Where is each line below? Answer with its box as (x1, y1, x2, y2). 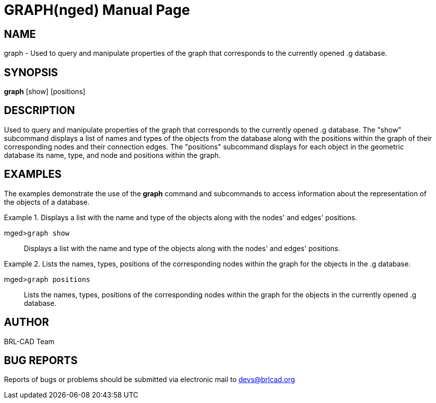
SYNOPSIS (4, 66, 58, 79)
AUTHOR (4, 316, 49, 329)
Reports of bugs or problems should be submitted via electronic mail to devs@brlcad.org (4, 375, 295, 384)
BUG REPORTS (4, 354, 78, 367)
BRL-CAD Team (4, 337, 55, 346)
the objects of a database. (4, 197, 90, 206)
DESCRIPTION (4, 104, 75, 117)
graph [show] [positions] (4, 87, 86, 96)
